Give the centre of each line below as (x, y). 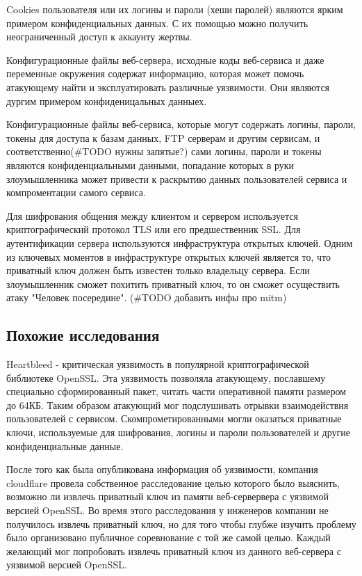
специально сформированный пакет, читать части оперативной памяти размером (176, 391)
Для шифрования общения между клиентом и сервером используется (152, 215)
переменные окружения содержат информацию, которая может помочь (155, 73)
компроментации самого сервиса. (76, 192)
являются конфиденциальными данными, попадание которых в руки (150, 165)
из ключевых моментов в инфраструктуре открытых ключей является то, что (169, 256)
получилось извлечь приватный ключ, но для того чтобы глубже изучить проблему (181, 523)
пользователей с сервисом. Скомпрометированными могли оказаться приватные (174, 418)
